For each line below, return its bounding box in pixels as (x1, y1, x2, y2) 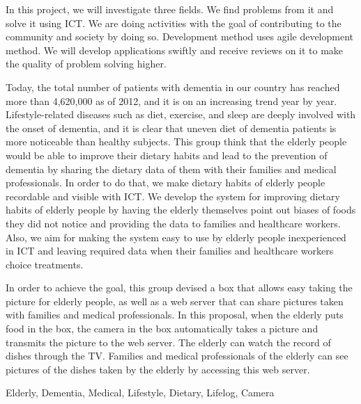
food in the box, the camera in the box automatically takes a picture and (6, 321, 318, 336)
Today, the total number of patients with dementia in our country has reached (6, 79, 340, 94)
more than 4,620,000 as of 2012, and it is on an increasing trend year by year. (6, 93, 337, 108)
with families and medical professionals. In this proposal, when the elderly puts (6, 307, 344, 322)
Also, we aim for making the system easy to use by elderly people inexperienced (6, 229, 346, 244)
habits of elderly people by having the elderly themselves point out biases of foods (6, 202, 356, 217)
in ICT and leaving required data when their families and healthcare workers (6, 243, 334, 258)
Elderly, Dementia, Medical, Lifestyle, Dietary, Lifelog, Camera (6, 385, 275, 400)
